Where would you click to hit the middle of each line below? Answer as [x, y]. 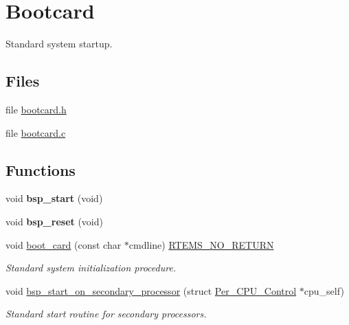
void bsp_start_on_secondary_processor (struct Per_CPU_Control [151, 290]
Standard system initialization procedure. [91, 268]
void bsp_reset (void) [54, 221]
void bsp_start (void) [54, 198]
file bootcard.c [36, 132]
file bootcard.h [36, 109]
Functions [41, 169]
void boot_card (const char [64, 244]
